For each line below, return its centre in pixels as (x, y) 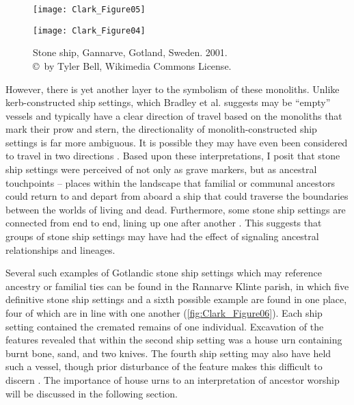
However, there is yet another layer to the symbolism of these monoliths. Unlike (173, 89)
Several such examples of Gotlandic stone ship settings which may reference (164, 273)
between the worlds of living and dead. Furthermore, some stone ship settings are (176, 209)
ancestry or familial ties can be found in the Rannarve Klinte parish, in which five (177, 286)
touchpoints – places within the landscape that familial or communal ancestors (170, 182)
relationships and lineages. (60, 249)
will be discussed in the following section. (92, 393)
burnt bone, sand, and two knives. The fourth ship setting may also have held (168, 353)
